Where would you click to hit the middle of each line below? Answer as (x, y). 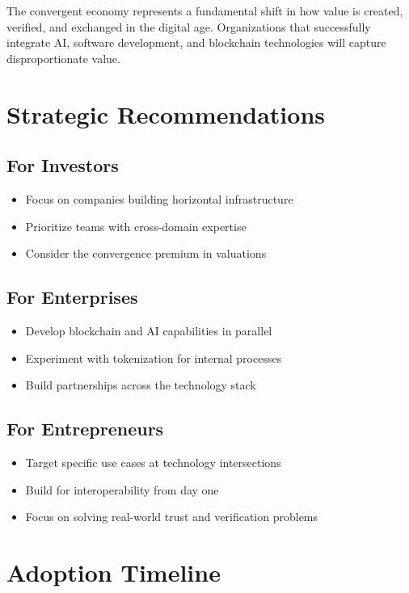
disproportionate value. (63, 58)
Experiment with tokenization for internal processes (154, 357)
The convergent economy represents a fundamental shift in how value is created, (205, 11)
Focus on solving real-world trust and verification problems (172, 517)
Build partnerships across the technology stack (141, 385)
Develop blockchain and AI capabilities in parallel (149, 330)
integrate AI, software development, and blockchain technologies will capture (196, 42)
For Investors (63, 165)
